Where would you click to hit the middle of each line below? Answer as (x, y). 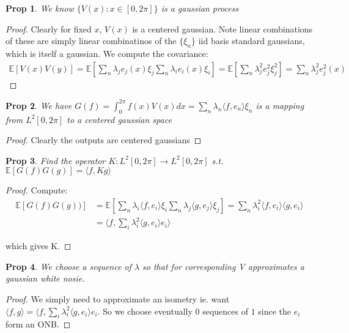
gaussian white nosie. (45, 278)
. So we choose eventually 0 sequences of (173, 311)
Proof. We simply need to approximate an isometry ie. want (118, 299)
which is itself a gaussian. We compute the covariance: (107, 53)
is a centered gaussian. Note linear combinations (222, 28)
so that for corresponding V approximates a (223, 266)
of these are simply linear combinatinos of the (91, 41)
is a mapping (280, 105)
